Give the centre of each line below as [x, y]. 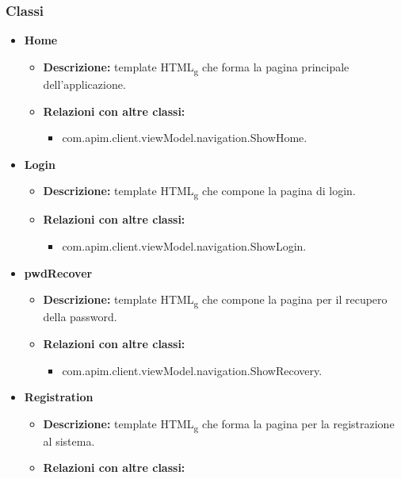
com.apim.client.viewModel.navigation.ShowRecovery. [192, 370]
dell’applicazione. [84, 84]
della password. [80, 317]
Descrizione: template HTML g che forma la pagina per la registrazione [219, 424]
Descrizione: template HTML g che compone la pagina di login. [199, 192]
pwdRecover [58, 272]
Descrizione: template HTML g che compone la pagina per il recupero [215, 301]
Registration [59, 397]
